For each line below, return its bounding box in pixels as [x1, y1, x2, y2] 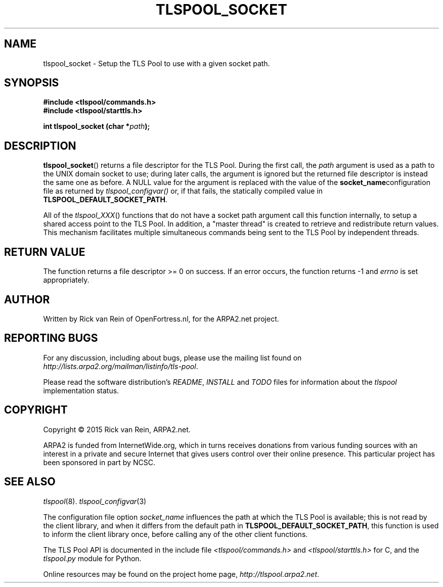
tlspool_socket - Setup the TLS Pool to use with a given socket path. [43, 59, 270, 68]
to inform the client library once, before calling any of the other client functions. [43, 529, 308, 538]
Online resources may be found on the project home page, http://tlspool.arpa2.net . [43, 569, 320, 578]
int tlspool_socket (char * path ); [43, 122, 150, 131]
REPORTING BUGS [4, 332, 98, 345]
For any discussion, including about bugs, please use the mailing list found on [43, 353, 302, 362]
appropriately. [43, 276, 90, 285]
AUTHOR [4, 293, 50, 306]
